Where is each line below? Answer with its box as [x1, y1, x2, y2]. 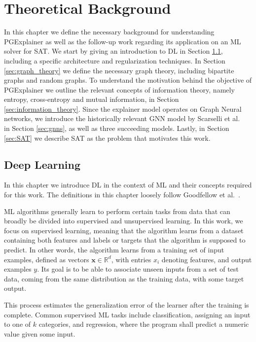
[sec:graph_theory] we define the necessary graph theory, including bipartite [4, 65, 234, 75]
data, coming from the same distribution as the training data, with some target [4, 273, 244, 283]
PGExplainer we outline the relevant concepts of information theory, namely [4, 84, 235, 94]
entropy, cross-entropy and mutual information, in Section [4, 94, 179, 104]
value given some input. [4, 328, 75, 339]
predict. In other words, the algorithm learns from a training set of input [4, 245, 224, 255]
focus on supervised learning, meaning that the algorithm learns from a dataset [4, 225, 244, 235]
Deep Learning [4, 156, 81, 172]
